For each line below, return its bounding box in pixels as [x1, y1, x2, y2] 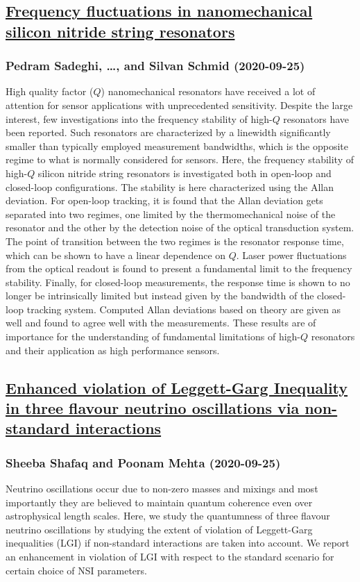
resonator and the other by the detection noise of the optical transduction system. [6, 220, 354, 235]
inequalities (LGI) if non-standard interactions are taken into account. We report [6, 535, 350, 550]
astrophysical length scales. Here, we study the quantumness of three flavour [6, 508, 330, 523]
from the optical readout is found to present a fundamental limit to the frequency [6, 261, 352, 276]
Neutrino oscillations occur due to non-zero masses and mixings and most [6, 481, 318, 496]
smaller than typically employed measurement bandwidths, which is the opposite [6, 138, 348, 153]
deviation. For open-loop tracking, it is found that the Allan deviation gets [6, 193, 323, 208]
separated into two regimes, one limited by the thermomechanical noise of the [6, 206, 336, 221]
